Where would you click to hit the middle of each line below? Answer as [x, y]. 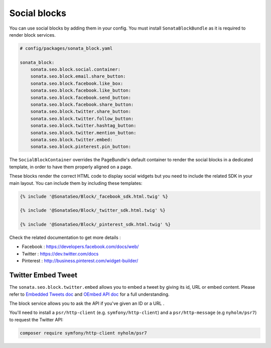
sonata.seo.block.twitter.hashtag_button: [83, 126]
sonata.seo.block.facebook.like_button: [81, 91]
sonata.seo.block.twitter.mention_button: [83, 133]
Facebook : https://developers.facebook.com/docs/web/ [80, 247]
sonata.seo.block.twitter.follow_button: [82, 119]
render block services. [33, 35]
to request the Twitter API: [36, 319]
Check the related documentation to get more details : [65, 238]
